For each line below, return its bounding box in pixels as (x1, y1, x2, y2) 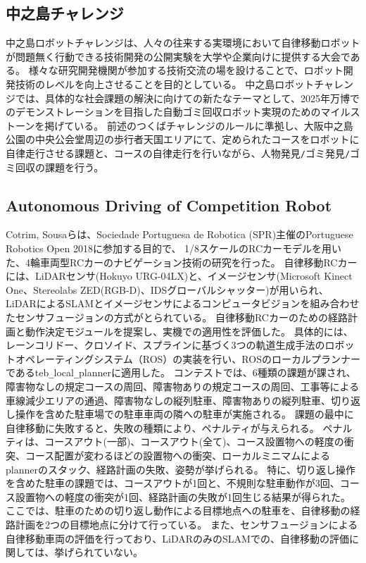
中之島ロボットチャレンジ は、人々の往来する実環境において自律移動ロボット (6, 35, 360, 50)
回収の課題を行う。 (15, 159, 104, 174)
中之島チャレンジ (6, 2, 124, 24)
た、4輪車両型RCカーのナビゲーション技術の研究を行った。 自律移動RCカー (6, 254, 358, 269)
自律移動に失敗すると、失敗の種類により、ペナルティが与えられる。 (6, 420, 320, 435)
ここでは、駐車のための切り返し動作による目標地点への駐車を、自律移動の (6, 503, 351, 518)
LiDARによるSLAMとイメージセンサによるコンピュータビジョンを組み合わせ (6, 296, 360, 311)
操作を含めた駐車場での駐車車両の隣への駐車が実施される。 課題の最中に (15, 407, 354, 421)
